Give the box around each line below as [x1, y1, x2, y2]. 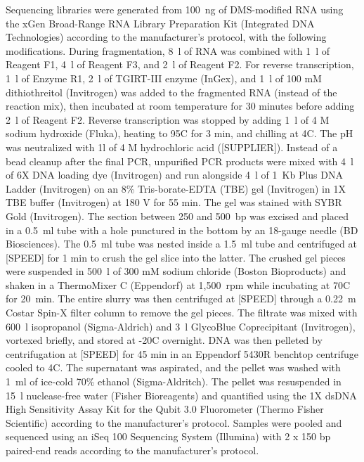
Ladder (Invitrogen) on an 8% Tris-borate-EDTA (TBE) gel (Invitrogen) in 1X [6, 181, 346, 195]
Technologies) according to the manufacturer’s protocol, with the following [6, 30, 327, 44]
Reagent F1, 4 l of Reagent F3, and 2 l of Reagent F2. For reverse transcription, [6, 57, 354, 72]
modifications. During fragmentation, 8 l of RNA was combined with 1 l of [6, 43, 330, 58]
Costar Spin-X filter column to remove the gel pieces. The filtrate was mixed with [6, 305, 358, 320]
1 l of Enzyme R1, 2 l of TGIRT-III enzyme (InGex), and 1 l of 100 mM [6, 70, 322, 85]
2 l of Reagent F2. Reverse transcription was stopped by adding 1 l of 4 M [6, 112, 330, 127]
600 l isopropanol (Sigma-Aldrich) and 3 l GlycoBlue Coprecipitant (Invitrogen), [6, 319, 356, 333]
